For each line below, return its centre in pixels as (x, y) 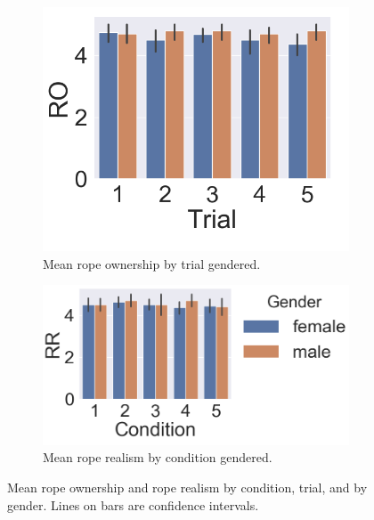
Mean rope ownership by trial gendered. (152, 263)
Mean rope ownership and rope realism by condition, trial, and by (187, 487)
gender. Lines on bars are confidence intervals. (133, 504)
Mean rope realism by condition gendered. (158, 457)
